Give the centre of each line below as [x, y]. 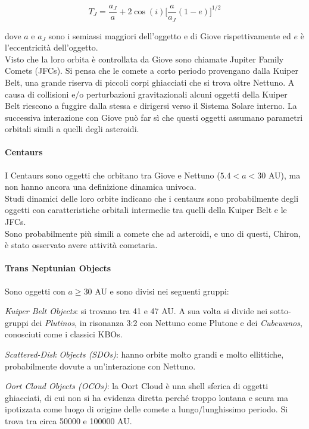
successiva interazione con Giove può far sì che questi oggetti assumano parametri [154, 117]
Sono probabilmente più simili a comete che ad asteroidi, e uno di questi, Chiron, [153, 233]
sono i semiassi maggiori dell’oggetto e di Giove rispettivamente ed [170, 35]
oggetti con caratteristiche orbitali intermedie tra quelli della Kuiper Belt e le [146, 210]
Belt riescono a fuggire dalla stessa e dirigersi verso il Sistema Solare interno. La [151, 106]
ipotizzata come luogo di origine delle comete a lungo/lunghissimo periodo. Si [146, 409]
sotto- [280, 311]
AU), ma [284, 175]
